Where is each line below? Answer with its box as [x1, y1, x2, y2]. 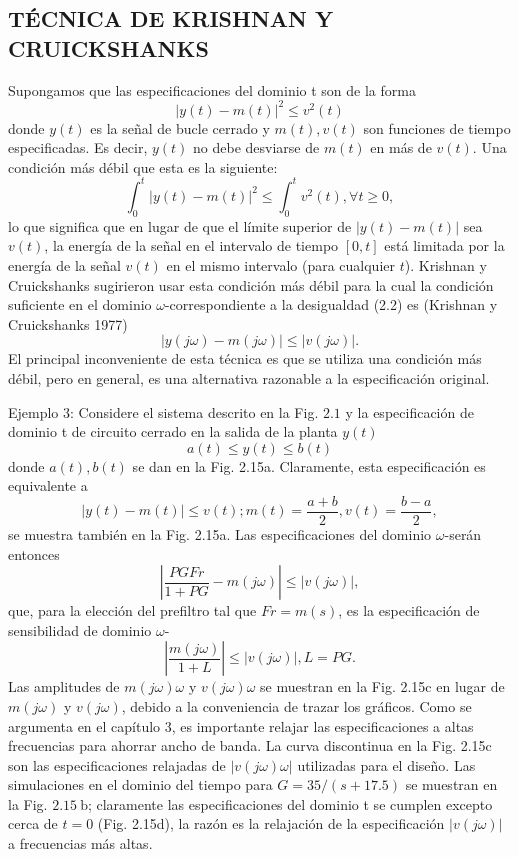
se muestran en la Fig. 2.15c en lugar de [260, 676, 505, 697]
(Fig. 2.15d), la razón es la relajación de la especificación [97, 813, 445, 834]
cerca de [8, 813, 58, 834]
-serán [444, 523, 482, 544]
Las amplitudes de [8, 676, 120, 697]
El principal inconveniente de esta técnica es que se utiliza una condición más [8, 348, 482, 369]
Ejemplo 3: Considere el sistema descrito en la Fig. [8, 401, 319, 422]
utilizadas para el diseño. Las [297, 754, 476, 775]
